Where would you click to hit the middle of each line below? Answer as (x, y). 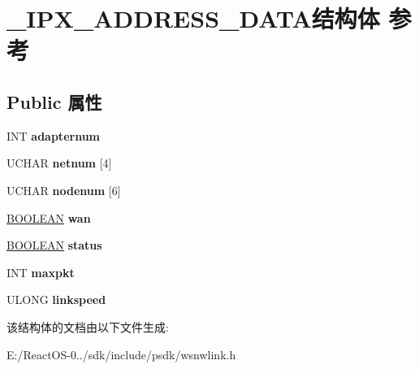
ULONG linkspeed (56, 300)
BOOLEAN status (54, 245)
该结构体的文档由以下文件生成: (88, 326)
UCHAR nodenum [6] (64, 190)
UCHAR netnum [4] (59, 163)
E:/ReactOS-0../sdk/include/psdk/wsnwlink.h (121, 354)
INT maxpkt (41, 272)
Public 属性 (54, 101)
